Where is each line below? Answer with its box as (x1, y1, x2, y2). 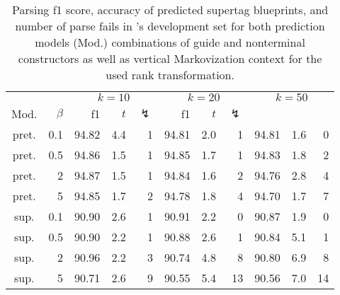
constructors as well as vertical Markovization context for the (18, 50, 322, 66)
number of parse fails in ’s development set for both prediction (15, 18, 325, 34)
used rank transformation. (106, 66, 234, 83)
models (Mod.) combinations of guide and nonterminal (35, 34, 305, 50)
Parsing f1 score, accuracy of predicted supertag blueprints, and (12, 1, 329, 18)
